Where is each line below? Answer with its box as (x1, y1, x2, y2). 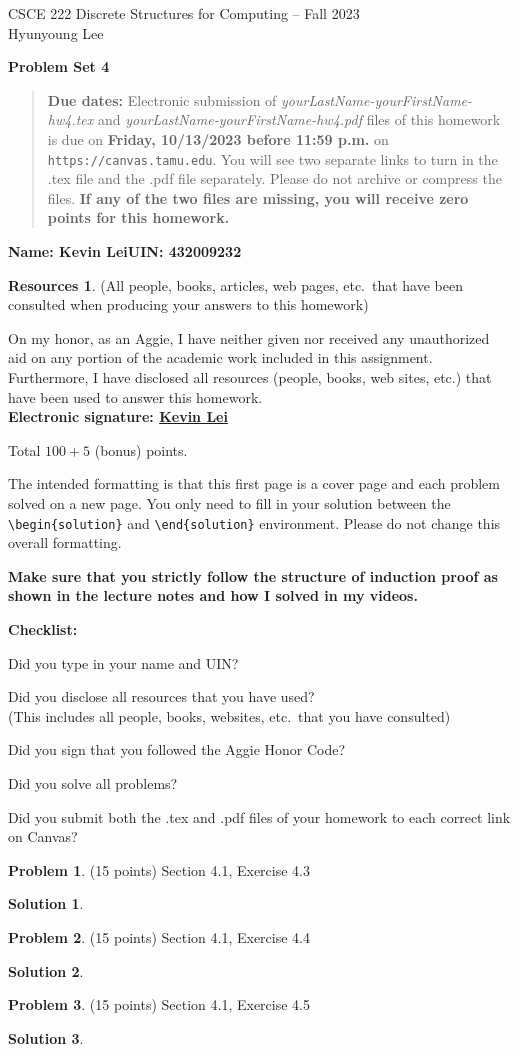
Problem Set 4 (8, 56, 110, 77)
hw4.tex (47, 109, 94, 130)
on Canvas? (8, 826, 78, 847)
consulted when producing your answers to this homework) (8, 294, 369, 315)
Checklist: (8, 618, 78, 639)
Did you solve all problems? (8, 772, 178, 793)
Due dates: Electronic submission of (47, 89, 277, 110)
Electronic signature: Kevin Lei (8, 406, 228, 427)
